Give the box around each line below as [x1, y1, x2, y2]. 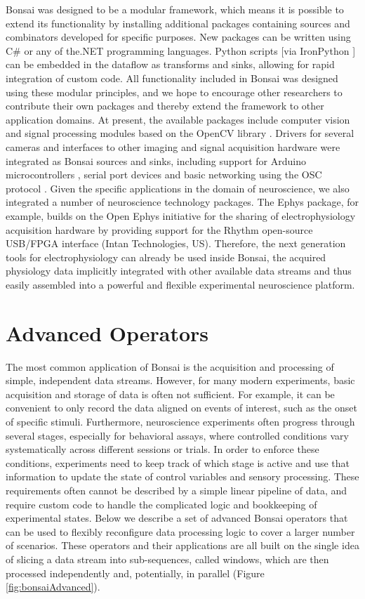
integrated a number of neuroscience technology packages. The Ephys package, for [6, 195, 359, 209]
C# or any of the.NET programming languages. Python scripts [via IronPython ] [6, 43, 356, 58]
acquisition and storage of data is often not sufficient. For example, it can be [6, 386, 335, 401]
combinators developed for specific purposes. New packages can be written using [6, 29, 351, 44]
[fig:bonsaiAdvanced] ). [6, 579, 100, 594]
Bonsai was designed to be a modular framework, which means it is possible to [6, 2, 344, 16]
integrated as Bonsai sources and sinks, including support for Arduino [6, 153, 306, 168]
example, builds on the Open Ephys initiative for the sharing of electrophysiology [6, 208, 356, 223]
